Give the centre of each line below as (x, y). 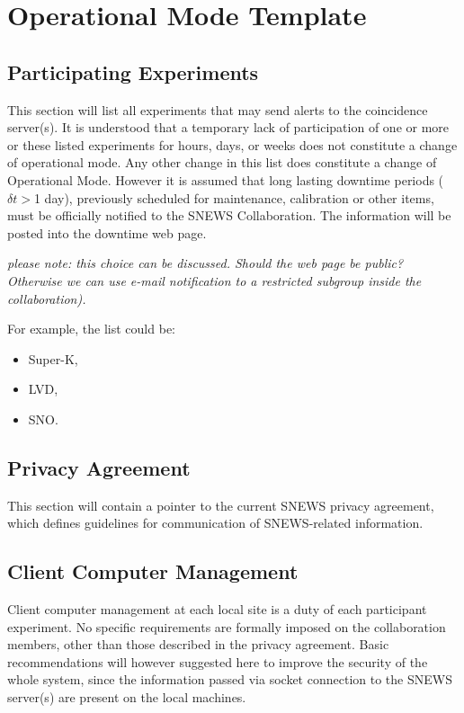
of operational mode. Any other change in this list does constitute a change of (222, 162)
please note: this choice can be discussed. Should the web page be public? (205, 263)
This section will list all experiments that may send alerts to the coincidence (218, 109)
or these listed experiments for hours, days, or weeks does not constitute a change (232, 144)
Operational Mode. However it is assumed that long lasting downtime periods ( (226, 179)
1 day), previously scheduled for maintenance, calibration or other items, (234, 197)
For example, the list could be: (91, 329)
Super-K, (53, 358)
